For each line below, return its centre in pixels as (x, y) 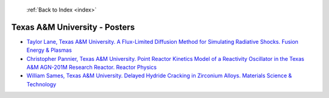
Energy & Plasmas (49, 50)
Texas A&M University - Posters (73, 27)
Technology (41, 84)
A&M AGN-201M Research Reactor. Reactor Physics (92, 68)
